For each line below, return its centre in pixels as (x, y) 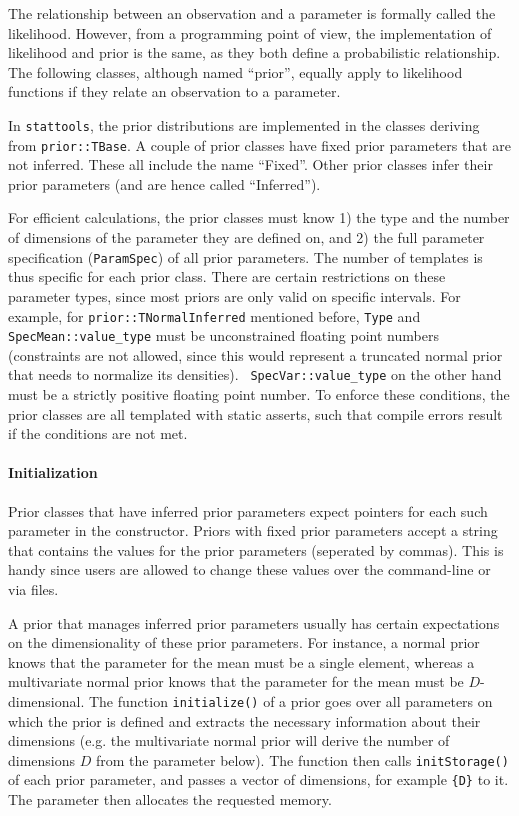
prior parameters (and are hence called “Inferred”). (164, 183)
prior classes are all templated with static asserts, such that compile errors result (255, 413)
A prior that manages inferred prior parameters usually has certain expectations (254, 622)
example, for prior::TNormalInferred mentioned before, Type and (214, 315)
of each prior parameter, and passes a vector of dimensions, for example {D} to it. (258, 779)
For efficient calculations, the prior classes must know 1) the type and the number (259, 217)
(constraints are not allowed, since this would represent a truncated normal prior (255, 354)
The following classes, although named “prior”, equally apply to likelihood (235, 71)
